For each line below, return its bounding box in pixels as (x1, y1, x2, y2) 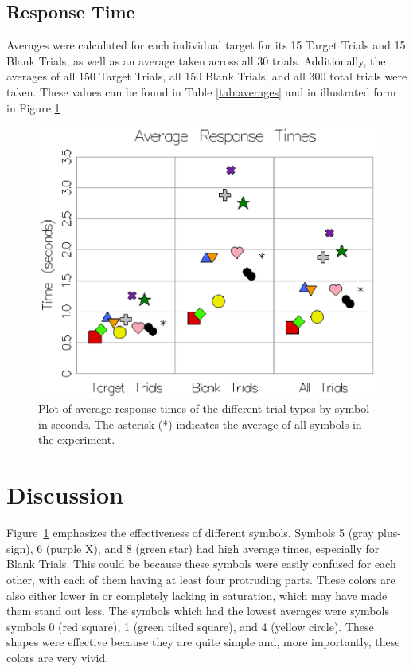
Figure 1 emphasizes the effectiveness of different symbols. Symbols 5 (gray (6, 524, 374, 541)
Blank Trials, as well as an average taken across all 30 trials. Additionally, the (6, 52, 386, 69)
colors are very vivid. (6, 649, 109, 665)
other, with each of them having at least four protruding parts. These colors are (6, 571, 395, 587)
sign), (6, 540, 33, 556)
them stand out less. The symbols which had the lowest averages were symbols (6, 602, 389, 619)
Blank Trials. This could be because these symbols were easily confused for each (6, 555, 396, 572)
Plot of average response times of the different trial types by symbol (38, 400, 370, 417)
